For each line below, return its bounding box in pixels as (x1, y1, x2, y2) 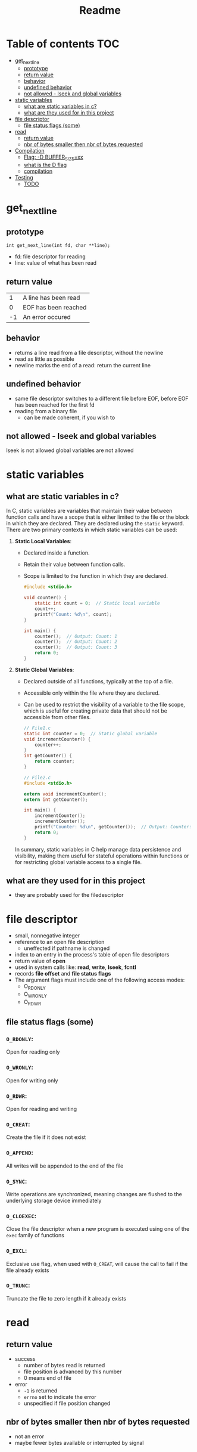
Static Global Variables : (14, 666, 74, 673)
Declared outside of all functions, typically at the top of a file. (23, 677, 174, 685)
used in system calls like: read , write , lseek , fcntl (14, 964, 136, 971)
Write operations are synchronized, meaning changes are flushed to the (6, 1190, 183, 1197)
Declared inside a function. (23, 549, 90, 556)
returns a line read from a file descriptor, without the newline (14, 349, 164, 356)
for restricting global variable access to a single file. (14, 858, 142, 865)
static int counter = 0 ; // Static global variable (23, 730, 158, 736)
